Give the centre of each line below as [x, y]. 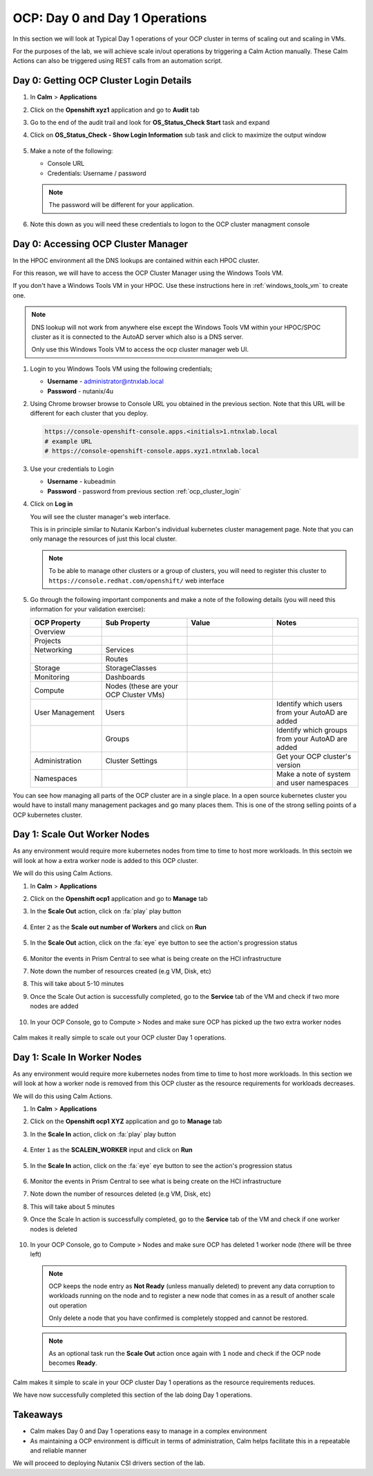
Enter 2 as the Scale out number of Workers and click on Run [118, 927]
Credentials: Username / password [97, 173]
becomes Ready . [73, 1363]
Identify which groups [312, 730]
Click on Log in [51, 504]
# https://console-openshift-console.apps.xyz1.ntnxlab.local [152, 451]
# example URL [68, 441]
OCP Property [57, 623]
